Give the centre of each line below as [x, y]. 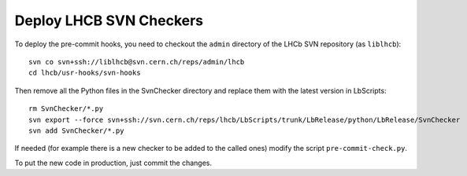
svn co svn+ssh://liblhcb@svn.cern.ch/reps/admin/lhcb [137, 62]
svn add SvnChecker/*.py [76, 130]
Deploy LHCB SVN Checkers [109, 20]
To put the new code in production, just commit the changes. [113, 163]
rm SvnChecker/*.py [66, 109]
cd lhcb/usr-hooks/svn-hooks [85, 73]
